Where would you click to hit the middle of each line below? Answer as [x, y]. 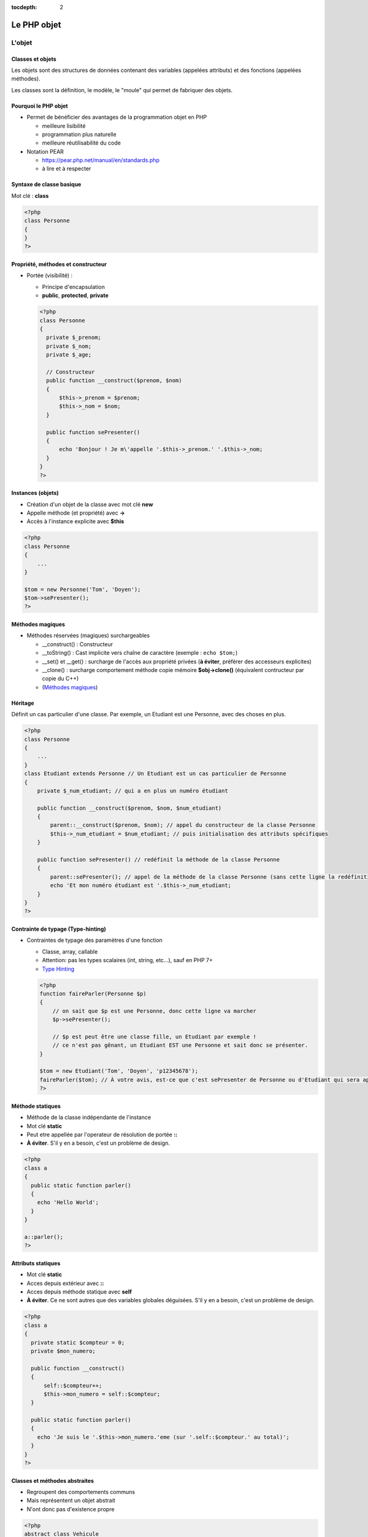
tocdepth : [24, 7]
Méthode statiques [36, 1106]
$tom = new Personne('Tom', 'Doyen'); [82, 589]
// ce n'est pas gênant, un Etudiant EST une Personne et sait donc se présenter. [180, 1045]
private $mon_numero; [63, 1351]
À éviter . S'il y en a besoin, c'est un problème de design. [98, 1143]
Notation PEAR [45, 151]
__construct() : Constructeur [78, 644]
